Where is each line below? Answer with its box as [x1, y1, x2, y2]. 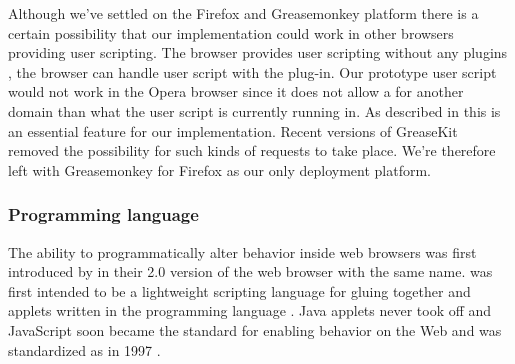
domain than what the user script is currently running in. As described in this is [8, 100, 501, 121]
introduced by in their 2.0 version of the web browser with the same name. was [8, 261, 493, 282]
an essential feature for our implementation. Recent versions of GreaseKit [8, 120, 458, 141]
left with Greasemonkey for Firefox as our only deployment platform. [8, 159, 431, 180]
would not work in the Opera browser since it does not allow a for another [8, 81, 464, 102]
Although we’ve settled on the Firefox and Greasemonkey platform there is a [8, 3, 479, 23]
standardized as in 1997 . [8, 339, 161, 360]
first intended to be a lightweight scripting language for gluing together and [8, 280, 471, 301]
